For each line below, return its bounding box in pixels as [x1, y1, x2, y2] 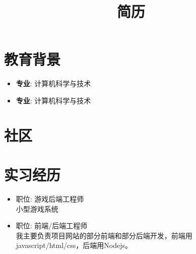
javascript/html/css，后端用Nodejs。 [16, 240, 132, 250]
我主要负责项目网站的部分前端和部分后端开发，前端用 [16, 230, 192, 240]
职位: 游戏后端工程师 [16, 194, 84, 204]
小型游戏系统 [16, 203, 58, 214]
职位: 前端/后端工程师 [16, 220, 88, 231]
